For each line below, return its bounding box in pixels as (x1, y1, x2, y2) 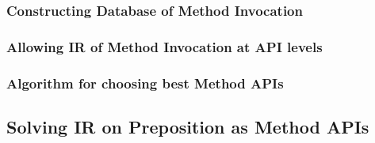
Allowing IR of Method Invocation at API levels (6, 36, 323, 56)
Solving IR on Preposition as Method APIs (6, 114, 369, 138)
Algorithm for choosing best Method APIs (6, 73, 284, 92)
